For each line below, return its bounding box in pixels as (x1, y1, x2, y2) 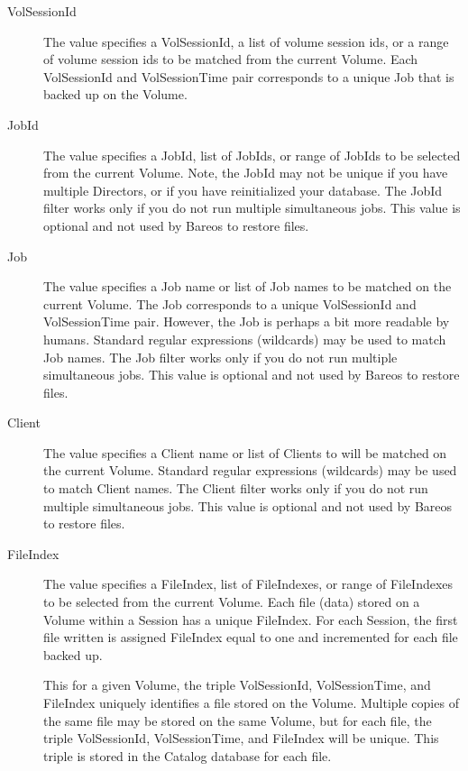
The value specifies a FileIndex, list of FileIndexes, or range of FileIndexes (43, 574, 454, 593)
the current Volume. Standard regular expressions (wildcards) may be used (43, 461, 457, 480)
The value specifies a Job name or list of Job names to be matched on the (43, 277, 452, 296)
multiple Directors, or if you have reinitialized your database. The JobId (43, 180, 443, 199)
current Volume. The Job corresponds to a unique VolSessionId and (43, 294, 417, 313)
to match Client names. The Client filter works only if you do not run (43, 479, 428, 498)
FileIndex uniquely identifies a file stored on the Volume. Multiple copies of (43, 693, 459, 711)
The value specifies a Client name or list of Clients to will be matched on (43, 443, 447, 462)
